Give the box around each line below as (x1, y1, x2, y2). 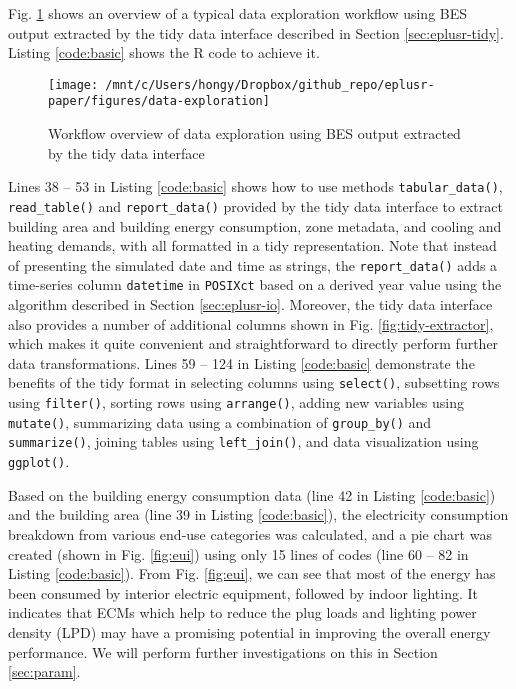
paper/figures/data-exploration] (48, 94, 270, 109)
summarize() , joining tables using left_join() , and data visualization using (8, 431, 479, 452)
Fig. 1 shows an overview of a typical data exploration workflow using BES (8, 3, 468, 23)
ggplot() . (8, 451, 70, 472)
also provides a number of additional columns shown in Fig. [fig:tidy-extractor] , (8, 313, 494, 334)
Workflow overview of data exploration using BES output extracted (48, 123, 461, 144)
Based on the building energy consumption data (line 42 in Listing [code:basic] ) (8, 484, 496, 505)
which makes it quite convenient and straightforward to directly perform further (8, 333, 499, 354)
